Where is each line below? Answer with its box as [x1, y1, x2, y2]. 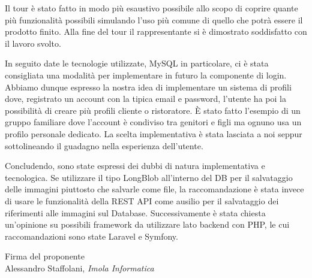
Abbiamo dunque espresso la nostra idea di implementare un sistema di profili [5, 80, 292, 93]
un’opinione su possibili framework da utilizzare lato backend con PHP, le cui [5, 218, 290, 231]
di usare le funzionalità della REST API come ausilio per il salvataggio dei [5, 194, 279, 207]
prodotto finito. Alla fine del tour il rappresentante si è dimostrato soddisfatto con [5, 25, 307, 38]
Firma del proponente [5, 250, 85, 262]
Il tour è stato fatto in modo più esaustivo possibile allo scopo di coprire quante [5, 2, 298, 14]
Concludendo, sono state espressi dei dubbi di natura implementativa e [5, 159, 265, 172]
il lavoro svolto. [5, 37, 61, 49]
